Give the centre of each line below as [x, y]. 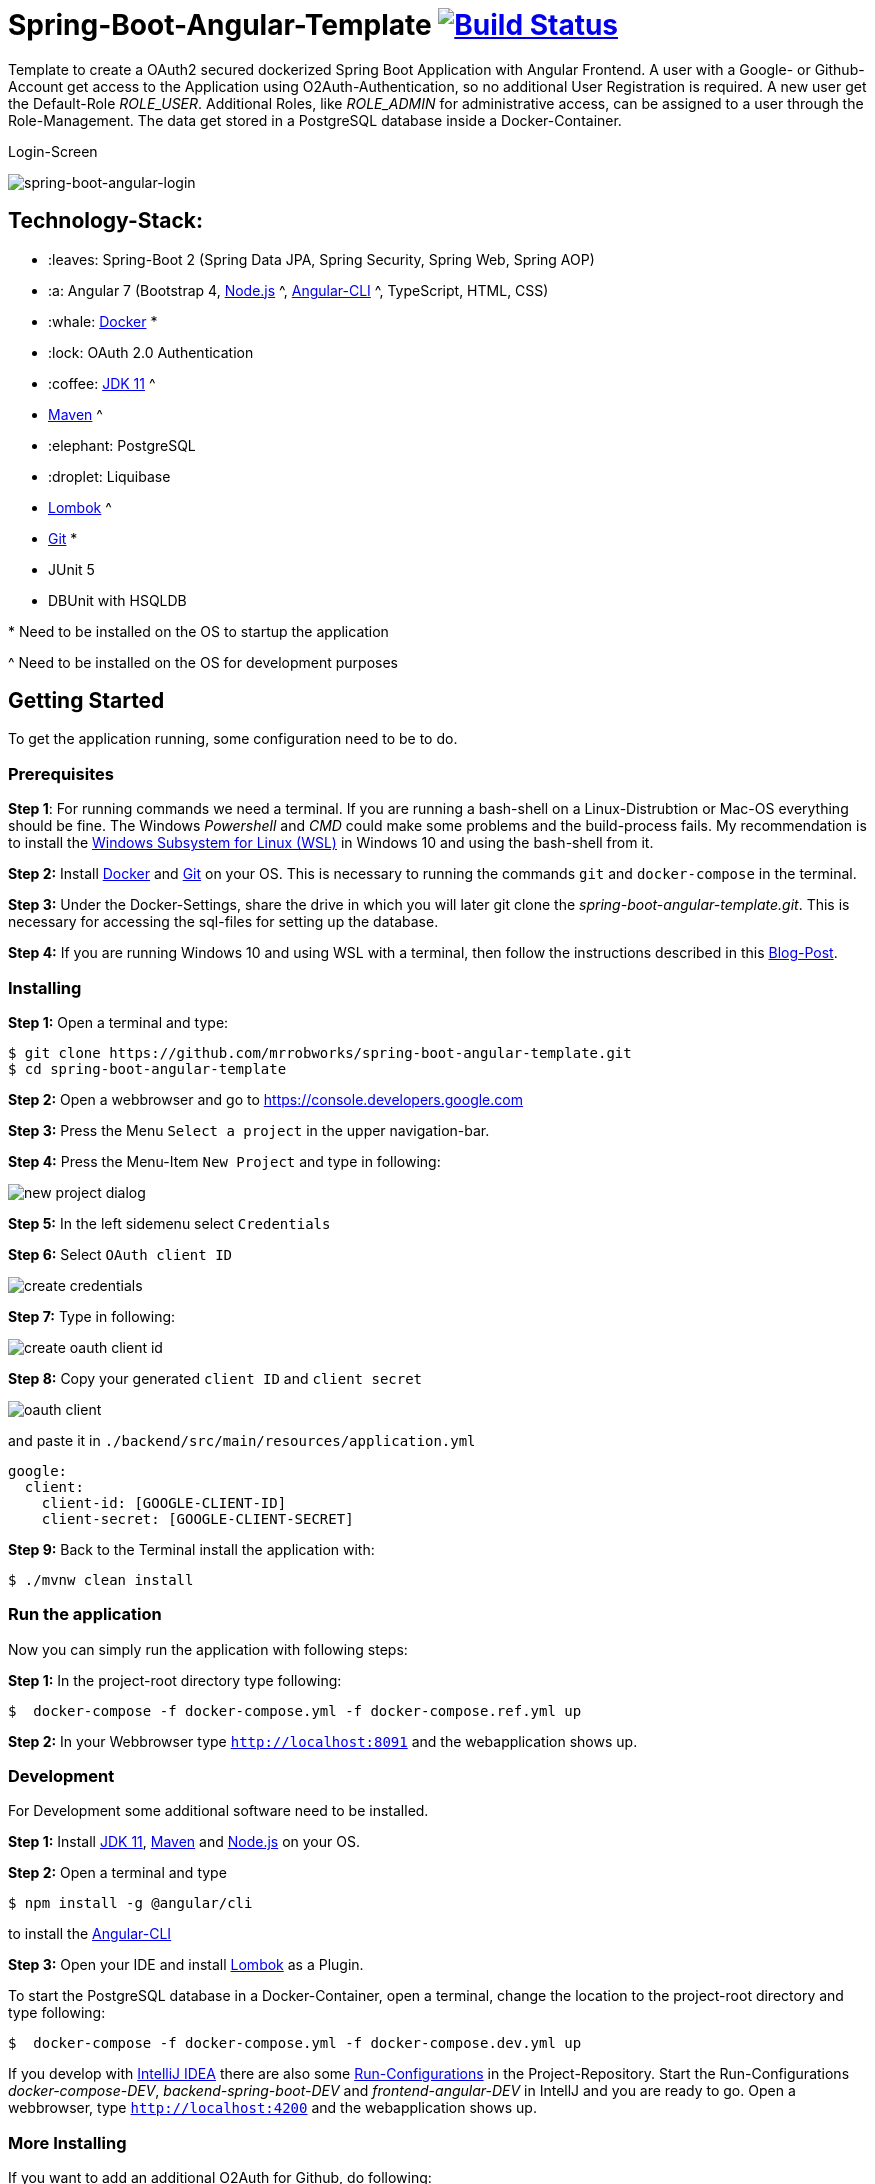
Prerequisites [61, 773]
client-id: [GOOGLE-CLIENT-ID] [164, 1502]
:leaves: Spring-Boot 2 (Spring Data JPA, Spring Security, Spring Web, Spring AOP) [321, 259]
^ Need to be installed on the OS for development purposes [203, 662]
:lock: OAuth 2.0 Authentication [151, 352]
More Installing [67, 2142]
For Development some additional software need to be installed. [218, 1811]
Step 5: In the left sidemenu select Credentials [169, 1223]
